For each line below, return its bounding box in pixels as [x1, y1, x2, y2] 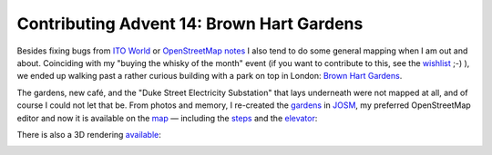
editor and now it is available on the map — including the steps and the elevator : [16, 112, 318, 123]
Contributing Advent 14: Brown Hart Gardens [16, 14, 364, 34]
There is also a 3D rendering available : [16, 129, 161, 140]
